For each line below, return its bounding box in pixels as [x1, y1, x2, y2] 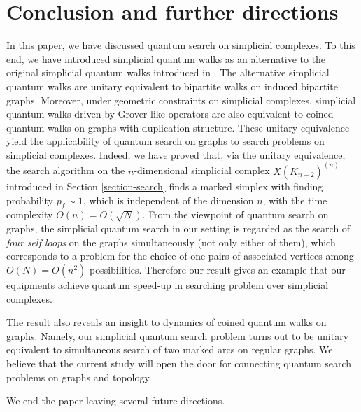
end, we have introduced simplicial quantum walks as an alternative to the [6, 51, 326, 66]
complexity [6, 207, 53, 222]
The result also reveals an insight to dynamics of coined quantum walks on [6, 315, 327, 329]
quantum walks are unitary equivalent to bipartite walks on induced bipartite [6, 78, 339, 93]
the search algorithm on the [6, 163, 125, 178]
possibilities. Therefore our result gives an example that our [89, 262, 346, 277]
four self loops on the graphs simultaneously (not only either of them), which [6, 234, 336, 249]
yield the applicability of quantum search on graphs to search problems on [6, 134, 325, 148]
